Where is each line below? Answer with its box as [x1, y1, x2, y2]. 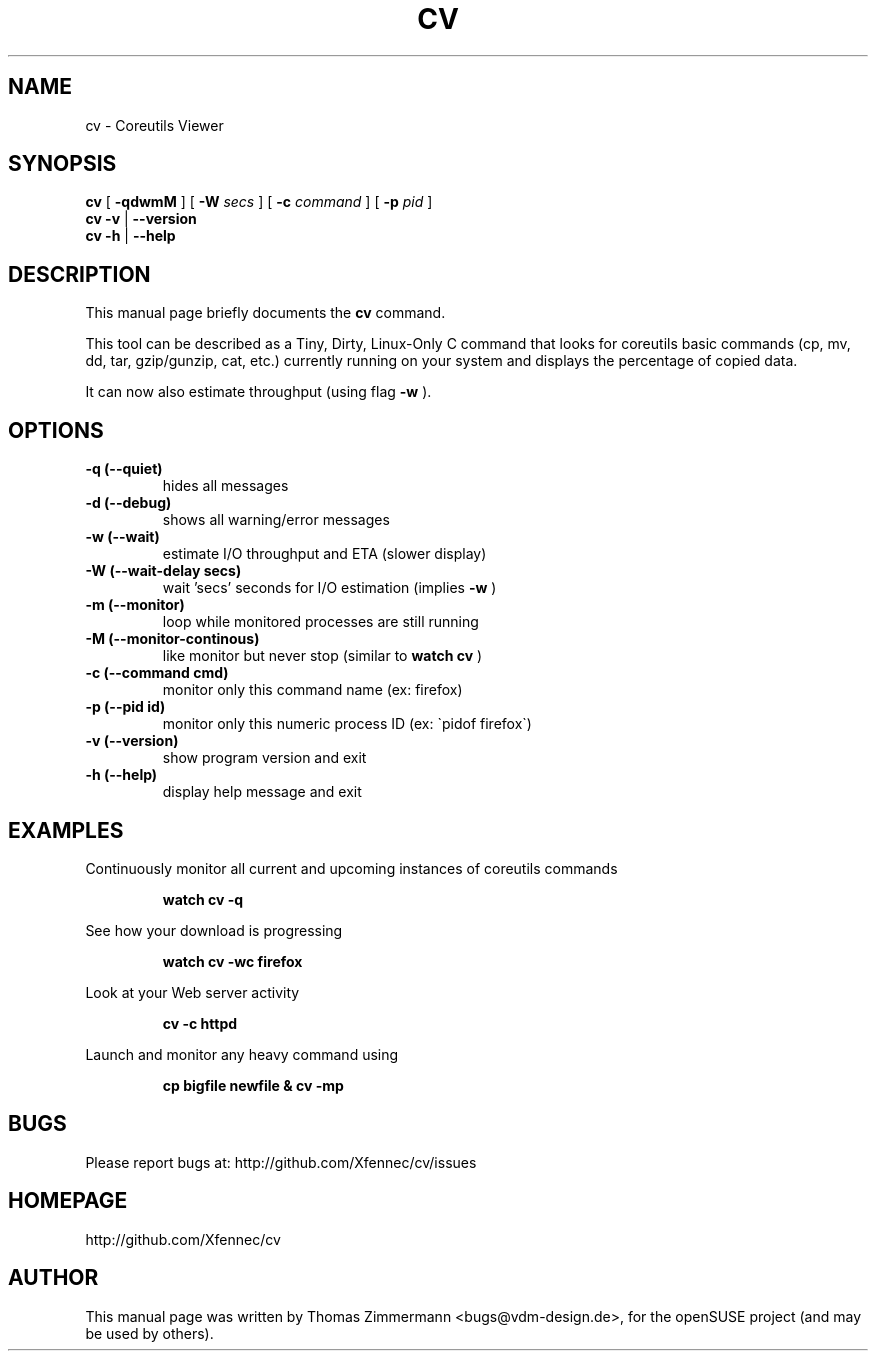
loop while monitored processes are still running [162, 613, 479, 631]
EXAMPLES [8, 817, 124, 843]
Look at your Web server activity [85, 983, 300, 1001]
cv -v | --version [85, 210, 197, 228]
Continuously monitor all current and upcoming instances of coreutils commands [85, 859, 618, 877]
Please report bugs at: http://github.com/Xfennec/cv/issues [85, 1153, 477, 1171]
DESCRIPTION [8, 261, 151, 287]
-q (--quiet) [85, 460, 163, 478]
